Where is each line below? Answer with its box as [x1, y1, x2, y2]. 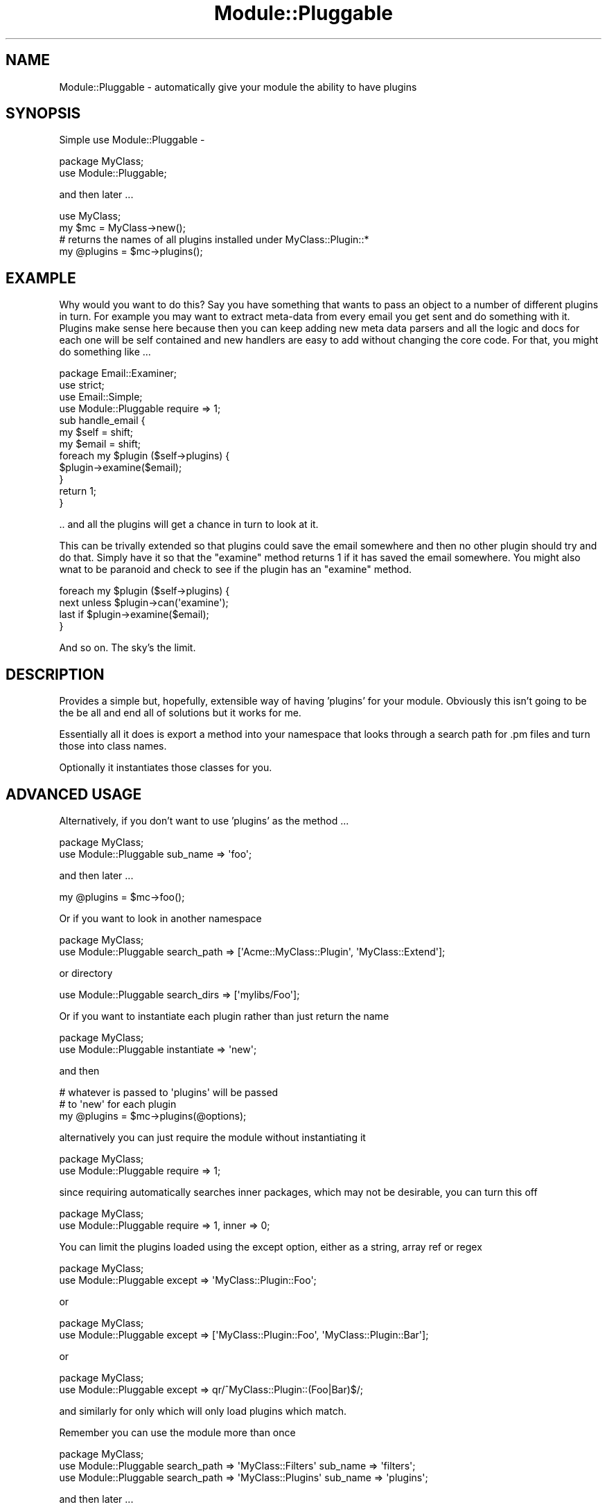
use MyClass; [59, 210, 121, 222]
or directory [59, 967, 113, 979]
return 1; [59, 485, 97, 497]
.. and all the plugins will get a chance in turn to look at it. [59, 518, 319, 531]
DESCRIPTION [6, 665, 105, 683]
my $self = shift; [59, 426, 134, 439]
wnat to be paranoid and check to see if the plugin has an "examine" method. [59, 563, 412, 576]
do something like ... [59, 346, 151, 358]
